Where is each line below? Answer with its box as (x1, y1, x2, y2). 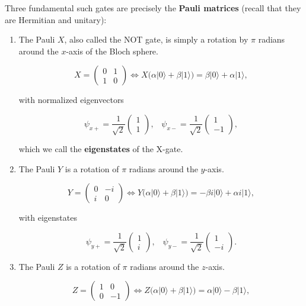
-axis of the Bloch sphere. (66, 44, 158, 57)
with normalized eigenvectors (18, 94, 124, 106)
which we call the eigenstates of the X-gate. (18, 142, 183, 154)
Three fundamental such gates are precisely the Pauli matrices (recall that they (5, 2, 301, 14)
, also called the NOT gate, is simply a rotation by (64, 33, 248, 46)
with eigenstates (18, 211, 77, 224)
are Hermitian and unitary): (5, 13, 107, 25)
